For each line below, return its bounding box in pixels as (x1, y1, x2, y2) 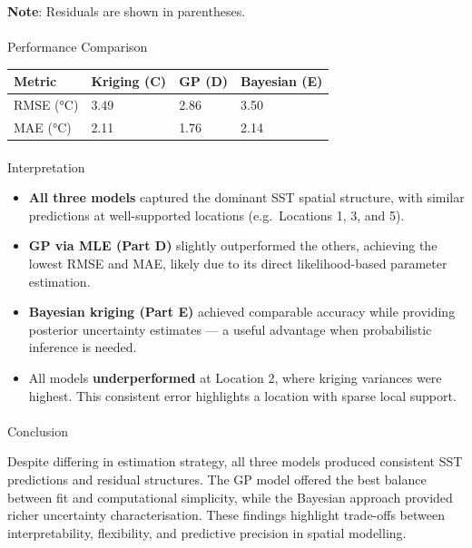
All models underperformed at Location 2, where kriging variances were (28, 368, 442, 387)
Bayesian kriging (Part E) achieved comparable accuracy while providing (28, 302, 456, 321)
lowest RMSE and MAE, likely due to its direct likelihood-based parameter (28, 254, 447, 273)
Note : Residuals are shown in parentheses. (7, 2, 246, 20)
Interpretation (7, 157, 85, 176)
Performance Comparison (7, 37, 148, 56)
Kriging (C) (91, 72, 167, 91)
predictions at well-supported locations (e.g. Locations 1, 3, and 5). (28, 205, 405, 224)
